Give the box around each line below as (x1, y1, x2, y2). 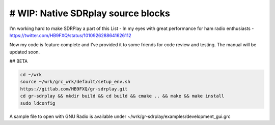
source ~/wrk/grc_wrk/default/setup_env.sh (20, 79, 131, 85)
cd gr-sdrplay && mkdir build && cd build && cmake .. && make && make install (20, 93, 225, 99)
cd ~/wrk (20, 72, 42, 78)
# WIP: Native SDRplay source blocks (9, 8, 170, 19)
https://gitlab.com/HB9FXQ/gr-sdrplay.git (20, 86, 128, 91)
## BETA (9, 58, 28, 65)
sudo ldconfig (20, 100, 56, 106)
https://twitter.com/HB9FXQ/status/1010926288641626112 (9, 32, 132, 38)
